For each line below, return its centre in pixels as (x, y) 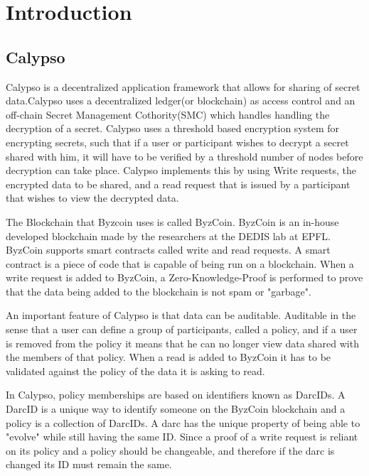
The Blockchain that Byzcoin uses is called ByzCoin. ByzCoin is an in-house (172, 221)
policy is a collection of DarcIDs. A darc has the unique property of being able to (183, 422)
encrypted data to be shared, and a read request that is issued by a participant (178, 184)
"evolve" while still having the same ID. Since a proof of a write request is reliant (182, 437)
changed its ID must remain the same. (89, 464)
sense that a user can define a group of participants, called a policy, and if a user (182, 329)
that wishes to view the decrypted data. (92, 198)
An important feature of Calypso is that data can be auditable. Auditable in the (181, 315)
